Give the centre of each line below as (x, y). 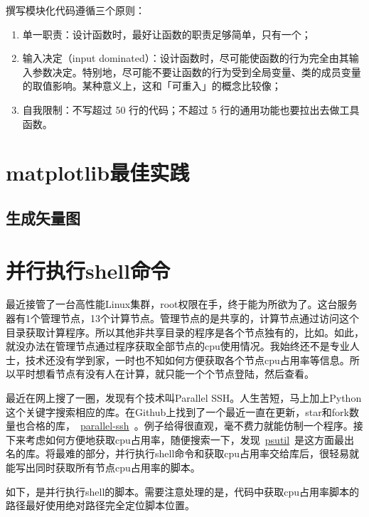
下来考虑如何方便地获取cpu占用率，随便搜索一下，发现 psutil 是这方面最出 (180, 439)
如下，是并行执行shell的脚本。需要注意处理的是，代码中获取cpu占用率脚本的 (183, 491)
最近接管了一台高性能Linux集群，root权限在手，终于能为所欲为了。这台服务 (182, 304)
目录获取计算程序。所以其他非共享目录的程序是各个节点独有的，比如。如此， (185, 332)
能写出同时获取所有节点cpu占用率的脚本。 (103, 467)
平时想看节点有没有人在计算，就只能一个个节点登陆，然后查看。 (165, 374)
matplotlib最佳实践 (98, 172)
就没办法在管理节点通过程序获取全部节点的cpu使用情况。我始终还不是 (168, 346)
